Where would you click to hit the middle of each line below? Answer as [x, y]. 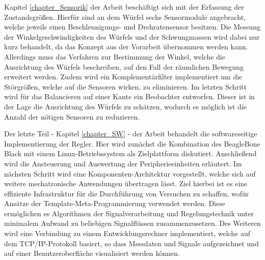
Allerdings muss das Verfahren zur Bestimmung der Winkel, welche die [115, 56]
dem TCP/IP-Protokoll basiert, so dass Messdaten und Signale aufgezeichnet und [131, 243]
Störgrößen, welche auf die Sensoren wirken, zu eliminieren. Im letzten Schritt [125, 86]
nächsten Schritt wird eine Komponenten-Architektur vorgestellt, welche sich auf [130, 173]
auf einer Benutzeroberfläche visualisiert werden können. [92, 253]
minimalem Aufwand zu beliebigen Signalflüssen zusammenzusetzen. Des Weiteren [132, 223]
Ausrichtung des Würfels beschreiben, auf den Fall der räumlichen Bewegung [124, 66]
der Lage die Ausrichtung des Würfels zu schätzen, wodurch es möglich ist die [125, 106]
